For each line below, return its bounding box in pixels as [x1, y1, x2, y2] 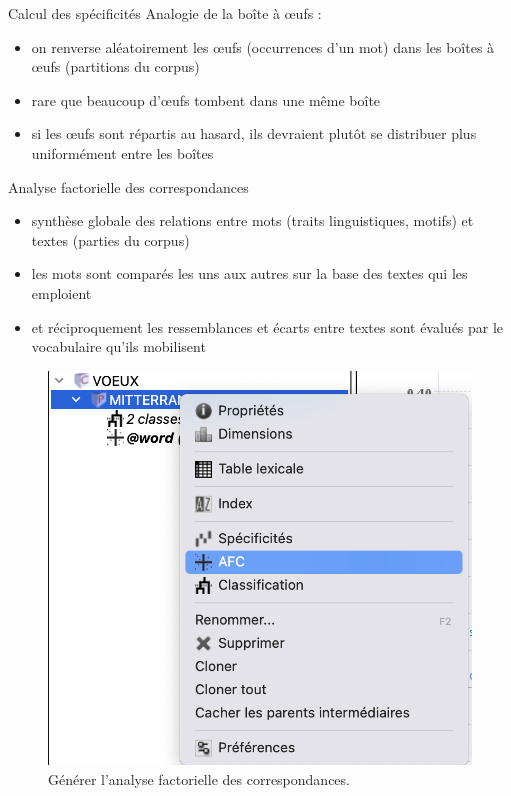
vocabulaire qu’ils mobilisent [31, 336, 206, 357]
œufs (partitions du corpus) [31, 56, 200, 77]
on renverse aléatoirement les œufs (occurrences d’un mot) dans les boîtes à [31, 36, 495, 57]
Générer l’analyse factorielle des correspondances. [48, 768, 350, 789]
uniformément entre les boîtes [31, 142, 214, 163]
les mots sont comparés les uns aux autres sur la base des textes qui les [31, 263, 468, 284]
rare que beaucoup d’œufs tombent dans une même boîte [31, 89, 381, 110]
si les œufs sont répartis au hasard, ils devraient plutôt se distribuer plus [31, 123, 477, 144]
